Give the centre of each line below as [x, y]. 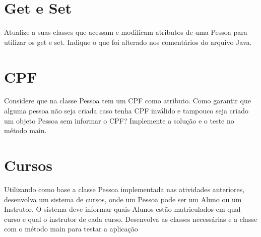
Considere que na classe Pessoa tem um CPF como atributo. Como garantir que [127, 101]
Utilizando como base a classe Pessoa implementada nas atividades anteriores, [124, 189]
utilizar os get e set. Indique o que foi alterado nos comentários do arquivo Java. [128, 42]
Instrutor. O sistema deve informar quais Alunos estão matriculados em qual [122, 209]
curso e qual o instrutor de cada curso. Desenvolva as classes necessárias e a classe [131, 219]
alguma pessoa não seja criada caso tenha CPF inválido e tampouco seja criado [126, 111]
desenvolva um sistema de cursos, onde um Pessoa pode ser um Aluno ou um [123, 199]
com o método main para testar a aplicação [71, 229]
